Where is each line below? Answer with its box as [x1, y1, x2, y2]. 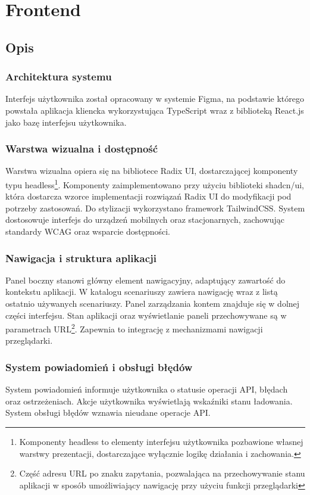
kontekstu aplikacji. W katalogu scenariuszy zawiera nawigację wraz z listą [5, 285, 278, 298]
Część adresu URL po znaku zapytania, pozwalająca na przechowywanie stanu [19, 467, 305, 480]
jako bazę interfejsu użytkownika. [5, 116, 127, 128]
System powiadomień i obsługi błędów [5, 359, 193, 374]
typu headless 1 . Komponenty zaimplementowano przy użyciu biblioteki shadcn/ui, [5, 176, 304, 191]
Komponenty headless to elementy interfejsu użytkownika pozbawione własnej [19, 435, 303, 448]
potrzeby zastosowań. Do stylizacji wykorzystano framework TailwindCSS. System [5, 201, 305, 214]
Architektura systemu [5, 69, 112, 84]
